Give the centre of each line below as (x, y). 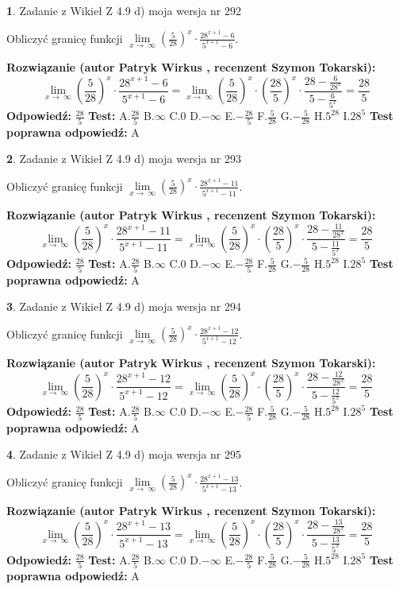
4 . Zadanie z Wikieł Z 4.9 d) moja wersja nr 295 (124, 454)
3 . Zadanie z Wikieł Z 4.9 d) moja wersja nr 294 (124, 306)
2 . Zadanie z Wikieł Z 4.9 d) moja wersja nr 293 (124, 159)
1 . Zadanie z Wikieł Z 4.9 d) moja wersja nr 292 (124, 10)
